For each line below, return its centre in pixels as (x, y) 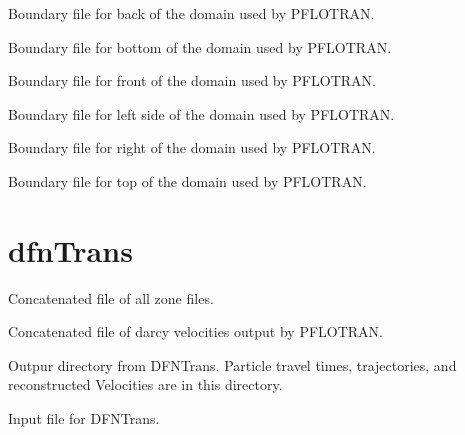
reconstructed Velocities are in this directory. (145, 384)
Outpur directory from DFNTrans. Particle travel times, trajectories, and (232, 364)
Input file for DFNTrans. (84, 418)
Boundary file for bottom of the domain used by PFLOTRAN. (200, 46)
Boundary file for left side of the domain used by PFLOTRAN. (201, 113)
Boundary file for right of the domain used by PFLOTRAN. (192, 147)
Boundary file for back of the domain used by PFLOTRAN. (191, 13)
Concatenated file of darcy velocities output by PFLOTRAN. (196, 331)
